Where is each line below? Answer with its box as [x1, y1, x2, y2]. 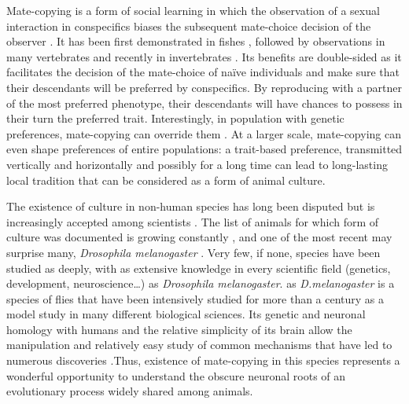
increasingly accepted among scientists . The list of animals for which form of [6, 213, 379, 230]
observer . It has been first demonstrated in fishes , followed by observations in [6, 33, 385, 50]
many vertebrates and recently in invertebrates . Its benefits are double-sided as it [6, 48, 402, 64]
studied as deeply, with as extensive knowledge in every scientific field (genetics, [6, 259, 391, 276]
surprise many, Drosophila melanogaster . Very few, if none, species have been [6, 244, 381, 260]
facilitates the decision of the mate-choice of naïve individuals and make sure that [6, 64, 400, 80]
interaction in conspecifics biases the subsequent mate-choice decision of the [6, 17, 371, 34]
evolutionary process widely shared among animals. [6, 383, 253, 399]
